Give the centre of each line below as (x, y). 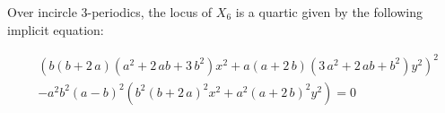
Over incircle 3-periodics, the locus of (110, 12)
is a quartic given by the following (329, 12)
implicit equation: (56, 29)
